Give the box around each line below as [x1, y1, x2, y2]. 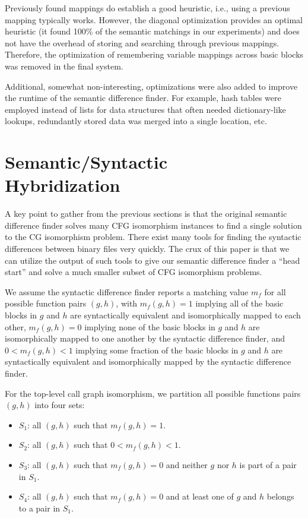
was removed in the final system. [5, 59, 123, 72]
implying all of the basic [195, 297, 284, 309]
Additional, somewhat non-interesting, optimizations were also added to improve [5, 80, 298, 92]
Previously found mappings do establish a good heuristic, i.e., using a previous [5, 2, 290, 14]
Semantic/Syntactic [5, 150, 168, 174]
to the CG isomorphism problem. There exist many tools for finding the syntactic [5, 230, 301, 243]
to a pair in [18, 501, 61, 514]
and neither [166, 458, 208, 470]
